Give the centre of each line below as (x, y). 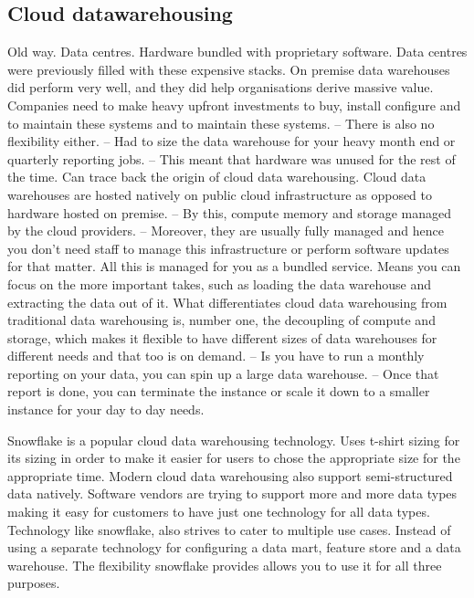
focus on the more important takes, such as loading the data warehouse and (220, 283)
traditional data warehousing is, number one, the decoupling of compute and (221, 320)
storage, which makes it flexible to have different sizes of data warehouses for (222, 337)
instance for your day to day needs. (106, 409)
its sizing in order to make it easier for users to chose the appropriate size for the (234, 458)
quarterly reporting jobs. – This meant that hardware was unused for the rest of (232, 158)
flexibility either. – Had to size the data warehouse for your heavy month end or (232, 141)
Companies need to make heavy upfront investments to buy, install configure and (234, 105)
